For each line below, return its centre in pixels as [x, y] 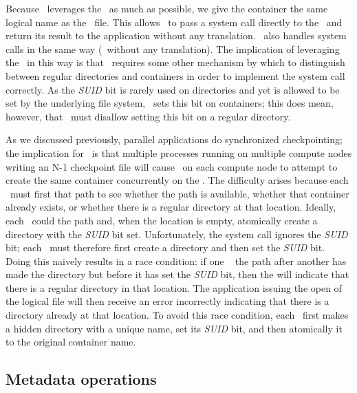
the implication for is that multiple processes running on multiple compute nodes [179, 152]
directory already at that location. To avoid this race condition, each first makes [177, 315]
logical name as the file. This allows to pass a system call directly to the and [174, 22]
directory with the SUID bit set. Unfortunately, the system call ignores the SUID [177, 234]
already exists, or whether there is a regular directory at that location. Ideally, [171, 207]
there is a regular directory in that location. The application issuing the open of [174, 287]
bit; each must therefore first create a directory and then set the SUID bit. [165, 247]
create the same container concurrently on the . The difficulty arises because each [177, 180]
